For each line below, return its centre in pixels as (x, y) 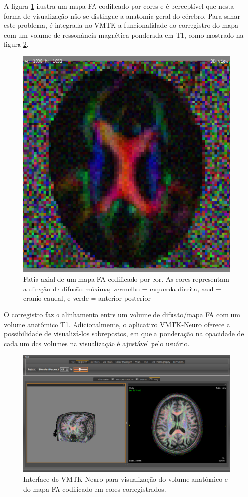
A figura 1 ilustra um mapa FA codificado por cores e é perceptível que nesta (119, 6)
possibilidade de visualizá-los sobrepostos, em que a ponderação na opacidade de (124, 334)
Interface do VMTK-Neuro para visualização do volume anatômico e (126, 479)
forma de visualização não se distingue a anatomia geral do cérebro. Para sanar (122, 15)
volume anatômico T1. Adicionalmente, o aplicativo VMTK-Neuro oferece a (117, 324)
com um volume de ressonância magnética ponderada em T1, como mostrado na (124, 34)
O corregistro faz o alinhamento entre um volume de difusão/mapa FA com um (122, 314)
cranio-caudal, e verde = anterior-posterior (87, 298)
